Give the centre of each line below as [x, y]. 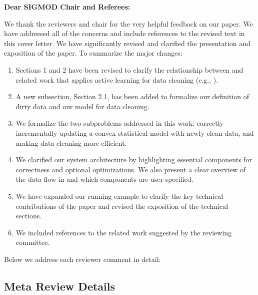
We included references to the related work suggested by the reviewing [124, 232]
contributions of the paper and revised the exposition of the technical [122, 206]
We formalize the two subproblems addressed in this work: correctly [119, 123]
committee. [33, 242]
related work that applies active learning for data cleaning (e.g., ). [117, 79]
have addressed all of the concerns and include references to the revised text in [124, 33]
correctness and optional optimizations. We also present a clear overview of [131, 169]
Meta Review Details [60, 286]
